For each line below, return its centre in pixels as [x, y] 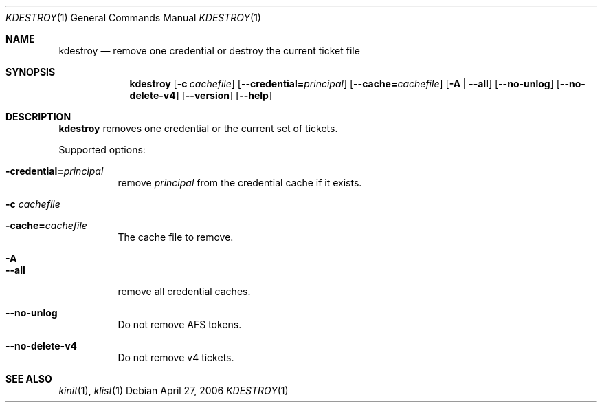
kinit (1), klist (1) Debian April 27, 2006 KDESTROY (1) [174, 390]
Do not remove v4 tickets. [176, 357]
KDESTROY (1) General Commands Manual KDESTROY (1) [133, 18]
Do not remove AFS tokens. [180, 324]
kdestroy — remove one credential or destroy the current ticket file [209, 51]
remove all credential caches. [184, 291]
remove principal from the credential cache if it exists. [240, 183]
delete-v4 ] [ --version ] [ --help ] [201, 95]
